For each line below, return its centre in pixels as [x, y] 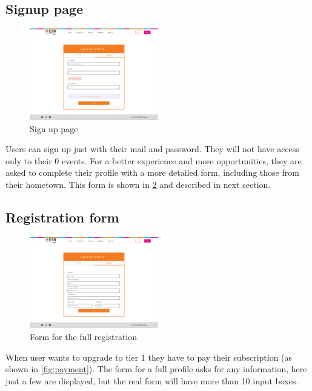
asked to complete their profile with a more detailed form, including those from [152, 172]
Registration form [62, 217]
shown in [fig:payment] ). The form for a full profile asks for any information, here [156, 369]
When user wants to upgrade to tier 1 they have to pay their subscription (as [149, 357]
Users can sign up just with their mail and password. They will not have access [152, 149]
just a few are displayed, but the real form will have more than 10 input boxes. [152, 380]
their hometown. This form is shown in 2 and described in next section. [138, 184]
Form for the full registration [84, 336]
